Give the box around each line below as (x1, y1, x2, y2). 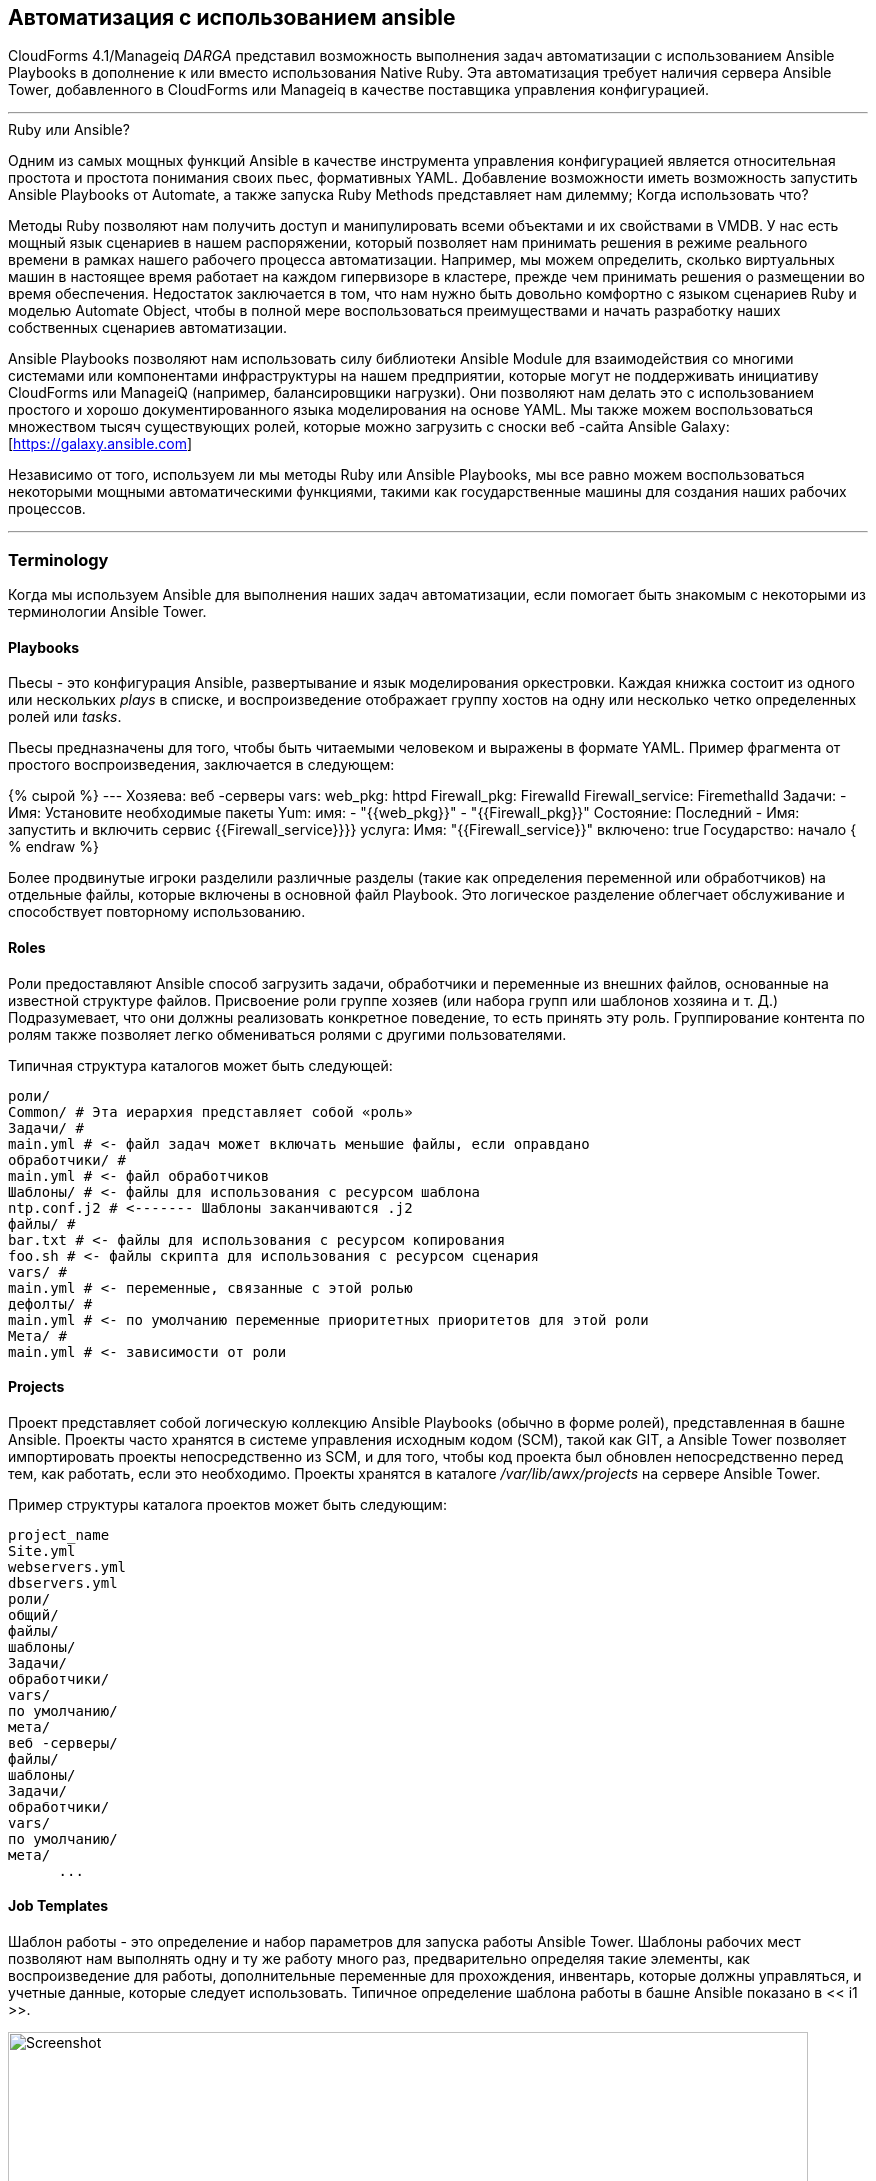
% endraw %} (8, 838, 99, 856)
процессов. (8, 500, 86, 518)
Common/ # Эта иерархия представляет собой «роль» (8, 1103, 413, 1120)
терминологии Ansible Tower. (8, 603, 207, 621)
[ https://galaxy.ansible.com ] (8, 435, 193, 453)
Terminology (8, 549, 109, 570)
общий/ (8, 1606, 59, 1623)
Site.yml (8, 1542, 76, 1559)
